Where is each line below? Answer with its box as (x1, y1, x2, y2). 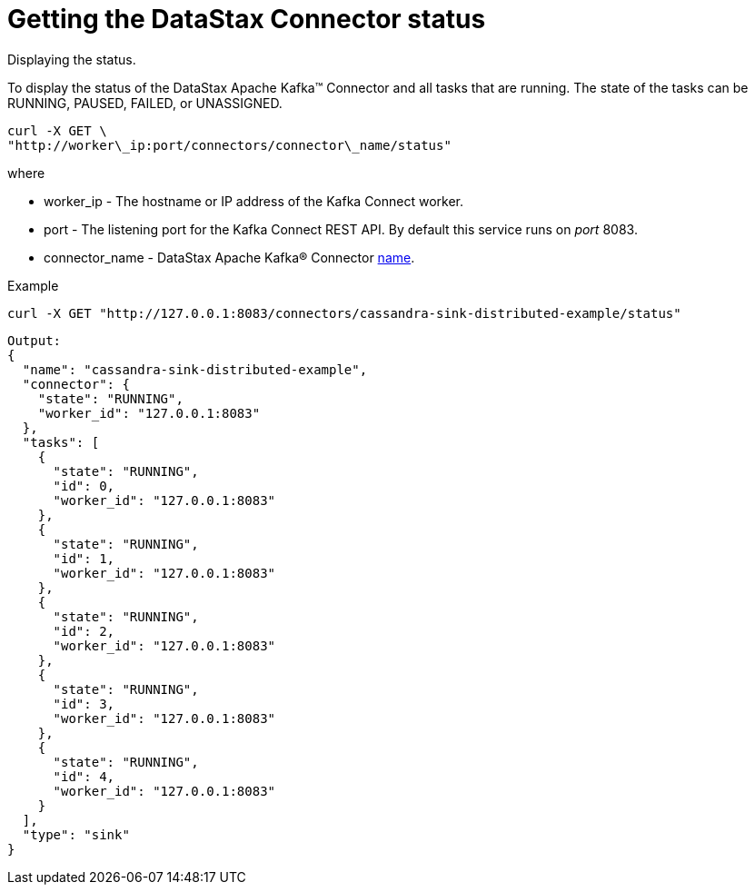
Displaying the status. (7, 51, 136, 67)
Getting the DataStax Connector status (7, 4, 486, 35)
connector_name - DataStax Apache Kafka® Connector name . (44, 249, 415, 265)
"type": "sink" (22, 827, 130, 842)
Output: (7, 332, 62, 348)
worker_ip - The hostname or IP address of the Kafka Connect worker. (44, 193, 464, 209)
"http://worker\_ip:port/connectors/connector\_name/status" (7, 137, 452, 153)
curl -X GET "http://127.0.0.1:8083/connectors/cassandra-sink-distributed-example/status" (7, 305, 681, 321)
